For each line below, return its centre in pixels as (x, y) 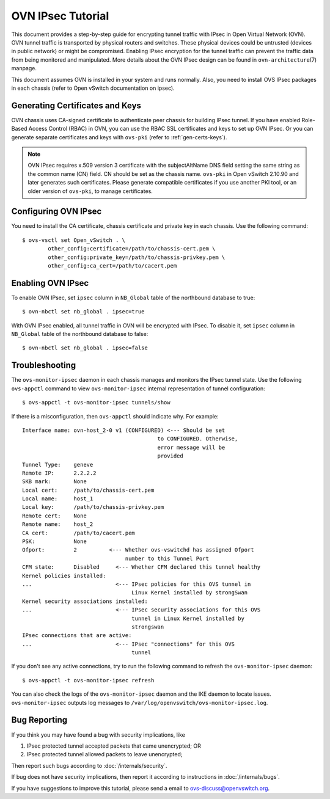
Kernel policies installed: (64, 575)
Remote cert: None (54, 516)
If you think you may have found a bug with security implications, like (98, 735)
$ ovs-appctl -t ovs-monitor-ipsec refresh (88, 680)
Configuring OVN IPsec (57, 212)
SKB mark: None (54, 482)
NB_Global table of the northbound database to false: (80, 334)
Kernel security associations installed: (85, 601)
